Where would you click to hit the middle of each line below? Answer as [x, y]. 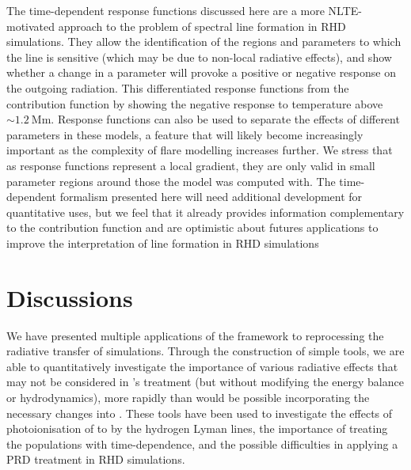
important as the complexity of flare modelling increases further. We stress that [200, 150]
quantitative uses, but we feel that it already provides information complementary [205, 212]
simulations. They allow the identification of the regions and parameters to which [204, 42]
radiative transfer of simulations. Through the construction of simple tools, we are [205, 351]
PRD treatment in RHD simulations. [96, 459]
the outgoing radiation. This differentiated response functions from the [178, 87]
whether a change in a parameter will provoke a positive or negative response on [201, 72]
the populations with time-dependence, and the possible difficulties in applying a [202, 443]
